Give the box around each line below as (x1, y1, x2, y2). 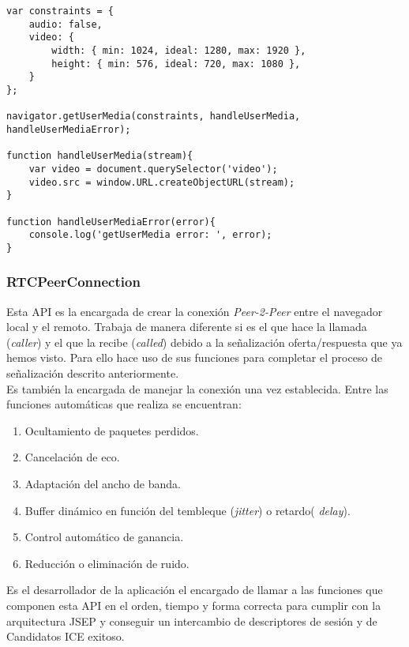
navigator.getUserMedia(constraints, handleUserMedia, (6, 111, 301, 122)
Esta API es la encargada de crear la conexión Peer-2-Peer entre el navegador (6, 303, 383, 319)
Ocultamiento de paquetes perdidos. (24, 422, 199, 438)
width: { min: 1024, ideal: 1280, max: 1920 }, (51, 44, 306, 56)
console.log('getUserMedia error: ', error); (28, 229, 272, 241)
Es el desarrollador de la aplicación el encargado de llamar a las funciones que (6, 581, 383, 598)
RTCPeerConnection (6, 272, 141, 292)
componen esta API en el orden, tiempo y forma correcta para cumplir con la (6, 597, 381, 613)
